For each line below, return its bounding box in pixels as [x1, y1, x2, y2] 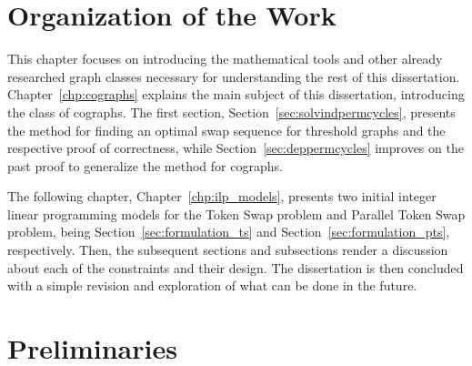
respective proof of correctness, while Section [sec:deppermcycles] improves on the [7, 138, 464, 158]
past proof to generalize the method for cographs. [7, 156, 283, 175]
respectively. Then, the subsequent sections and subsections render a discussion [7, 240, 448, 259]
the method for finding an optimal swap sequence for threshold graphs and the [7, 120, 446, 139]
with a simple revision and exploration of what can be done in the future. [7, 276, 417, 295]
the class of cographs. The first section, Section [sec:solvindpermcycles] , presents [7, 102, 456, 121]
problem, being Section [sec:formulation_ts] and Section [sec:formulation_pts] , [7, 222, 450, 241]
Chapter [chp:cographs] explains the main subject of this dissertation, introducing [7, 85, 465, 104]
